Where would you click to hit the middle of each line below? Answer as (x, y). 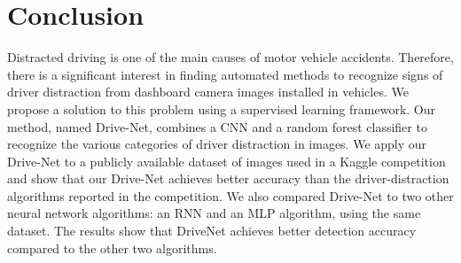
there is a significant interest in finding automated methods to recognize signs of (225, 74)
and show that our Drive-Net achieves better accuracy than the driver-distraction (228, 178)
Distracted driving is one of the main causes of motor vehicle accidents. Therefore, (230, 57)
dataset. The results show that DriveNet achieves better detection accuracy (212, 231)
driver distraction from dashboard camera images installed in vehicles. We (208, 92)
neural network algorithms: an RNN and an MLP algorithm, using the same (214, 213)
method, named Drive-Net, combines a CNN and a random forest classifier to (217, 126)
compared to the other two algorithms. (112, 248)
